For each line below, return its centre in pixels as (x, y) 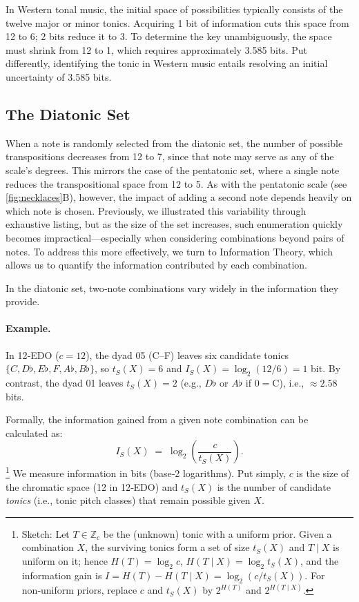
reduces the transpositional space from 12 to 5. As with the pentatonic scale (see (176, 183)
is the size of (323, 473)
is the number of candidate (274, 486)
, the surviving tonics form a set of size (167, 547)
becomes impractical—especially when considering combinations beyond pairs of (175, 237)
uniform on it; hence (65, 561)
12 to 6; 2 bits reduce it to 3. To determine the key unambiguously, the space (169, 36)
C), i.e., (288, 383)
